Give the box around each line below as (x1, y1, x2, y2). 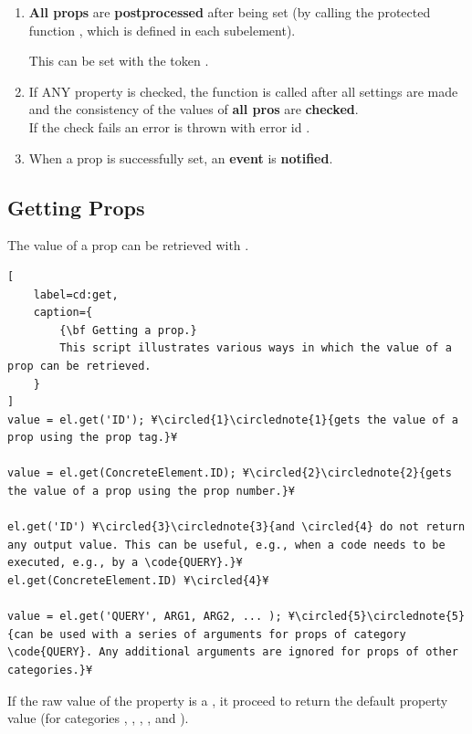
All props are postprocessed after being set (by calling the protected (28, 3, 431, 21)
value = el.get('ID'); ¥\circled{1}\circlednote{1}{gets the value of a (7, 413, 458, 426)
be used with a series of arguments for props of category (39, 627, 406, 641)
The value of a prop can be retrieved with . (7, 236, 249, 255)
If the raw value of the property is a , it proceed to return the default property (7, 690, 448, 709)
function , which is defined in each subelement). (28, 20, 296, 39)
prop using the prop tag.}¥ (7, 431, 178, 445)
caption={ (33, 306, 93, 320)
